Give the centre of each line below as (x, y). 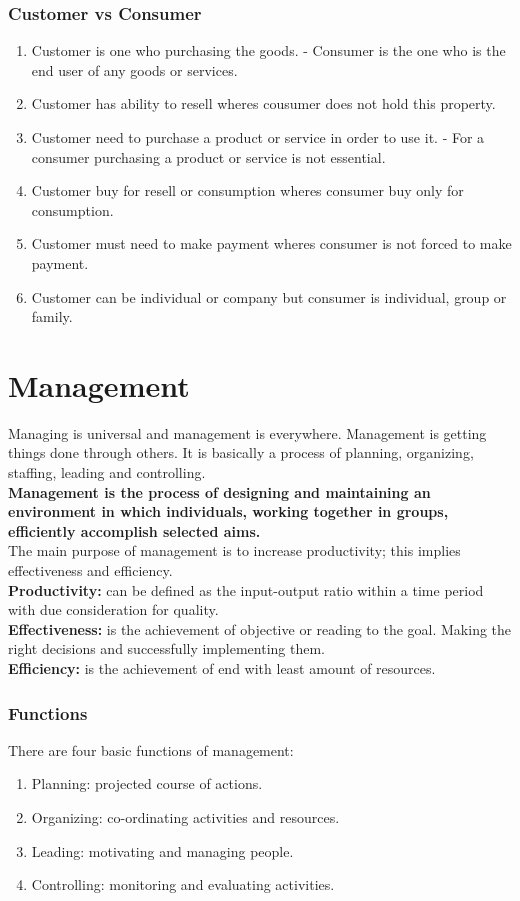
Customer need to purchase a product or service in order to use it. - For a (258, 137)
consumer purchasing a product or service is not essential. (208, 156)
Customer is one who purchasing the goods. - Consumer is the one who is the (268, 50)
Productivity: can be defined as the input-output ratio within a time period (246, 589)
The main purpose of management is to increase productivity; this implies (234, 550)
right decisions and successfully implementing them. (166, 648)
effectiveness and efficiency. (90, 570)
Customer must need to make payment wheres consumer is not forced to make (271, 243)
